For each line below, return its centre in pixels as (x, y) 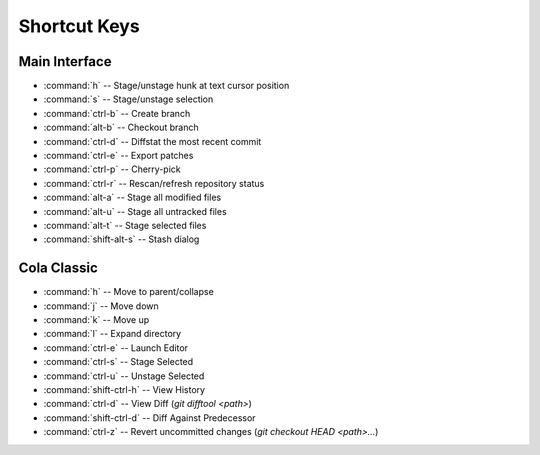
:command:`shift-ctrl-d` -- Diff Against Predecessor (149, 417)
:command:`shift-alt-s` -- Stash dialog (121, 239)
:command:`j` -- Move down (101, 306)
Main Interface (65, 61)
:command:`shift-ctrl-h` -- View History (124, 389)
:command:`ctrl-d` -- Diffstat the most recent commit (152, 141)
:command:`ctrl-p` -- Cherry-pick (112, 169)
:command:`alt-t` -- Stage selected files (125, 225)
